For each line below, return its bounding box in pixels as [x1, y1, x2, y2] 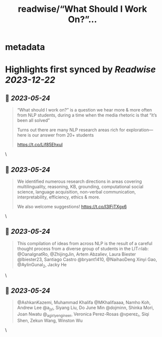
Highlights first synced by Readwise [5, 64, 156, 75]
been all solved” [17, 117, 50, 123]
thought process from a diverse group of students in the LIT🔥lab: [17, 246, 149, 252]
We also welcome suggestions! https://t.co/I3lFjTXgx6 [17, 204, 127, 209]
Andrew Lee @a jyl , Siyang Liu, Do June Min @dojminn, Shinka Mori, [17, 305, 154, 312]
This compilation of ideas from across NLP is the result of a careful [17, 240, 153, 246]
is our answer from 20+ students [27, 132, 94, 138]
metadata [5, 42, 45, 53]
